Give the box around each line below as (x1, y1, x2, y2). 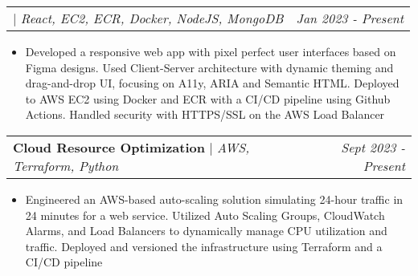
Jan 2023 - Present (296, 9, 404, 27)
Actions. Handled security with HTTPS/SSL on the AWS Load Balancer (25, 106, 385, 123)
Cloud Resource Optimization (13, 137, 205, 156)
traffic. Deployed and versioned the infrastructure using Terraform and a (25, 237, 383, 254)
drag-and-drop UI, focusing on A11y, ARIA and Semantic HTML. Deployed (25, 75, 400, 91)
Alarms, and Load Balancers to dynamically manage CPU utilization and (25, 222, 387, 239)
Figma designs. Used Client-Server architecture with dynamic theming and (25, 59, 394, 75)
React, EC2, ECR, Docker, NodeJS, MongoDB (20, 9, 284, 27)
